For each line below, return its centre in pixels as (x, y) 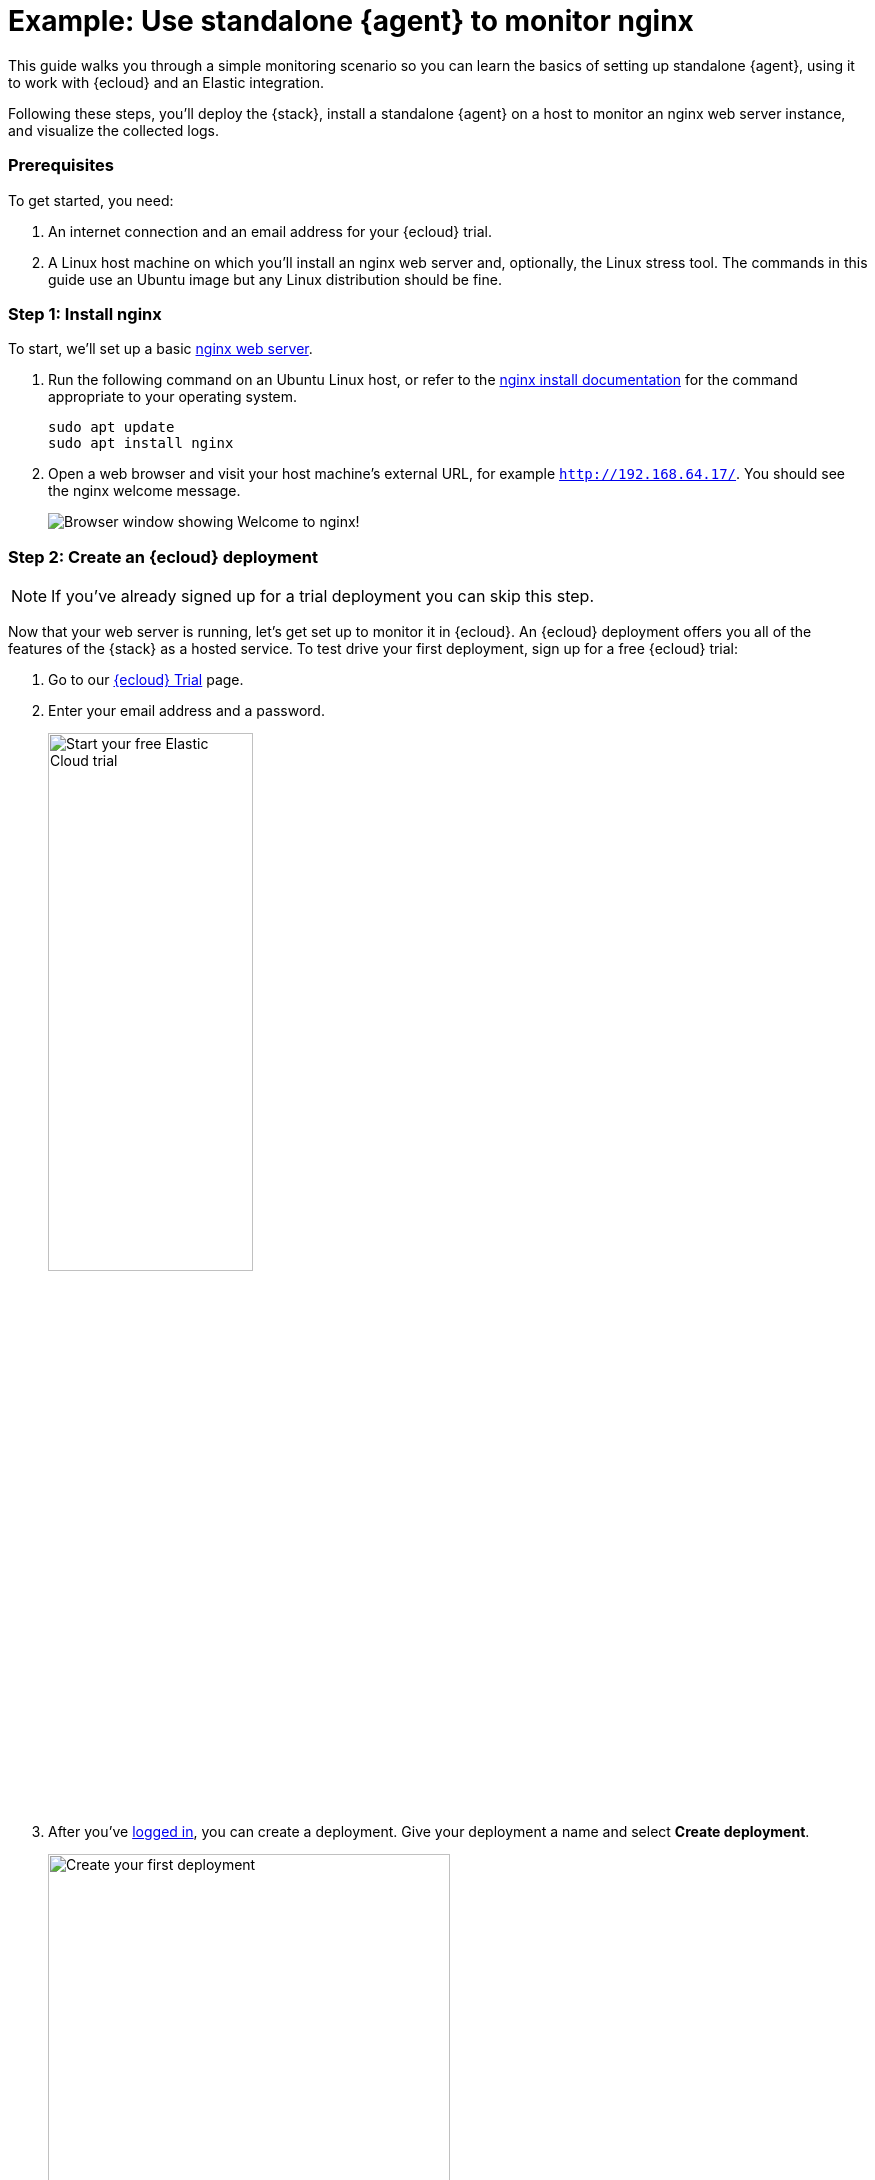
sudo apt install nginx (141, 443)
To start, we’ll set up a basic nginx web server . (160, 349)
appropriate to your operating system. (173, 397)
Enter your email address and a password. (186, 710)
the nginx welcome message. (144, 491)
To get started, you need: (91, 200)
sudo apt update (111, 427)
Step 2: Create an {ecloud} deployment (163, 556)
